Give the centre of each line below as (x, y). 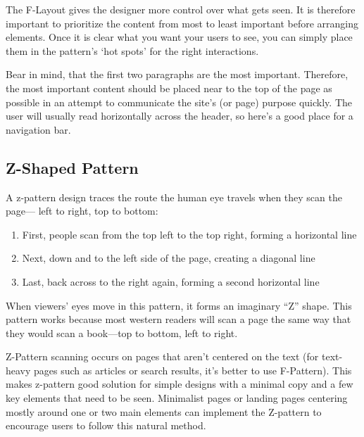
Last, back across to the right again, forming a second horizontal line (171, 281)
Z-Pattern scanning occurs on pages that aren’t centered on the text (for (162, 356)
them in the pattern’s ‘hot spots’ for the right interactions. (132, 50)
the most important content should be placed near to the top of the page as (169, 88)
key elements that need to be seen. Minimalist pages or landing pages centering (177, 398)
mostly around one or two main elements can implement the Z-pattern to (164, 411)
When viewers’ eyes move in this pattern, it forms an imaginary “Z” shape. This (179, 305)
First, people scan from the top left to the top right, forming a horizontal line (189, 234)
